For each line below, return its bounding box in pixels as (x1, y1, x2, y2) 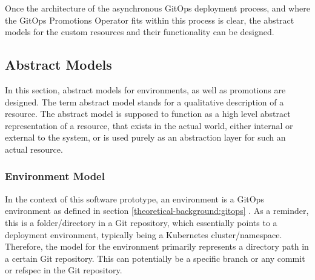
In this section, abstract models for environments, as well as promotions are (5, 83, 286, 96)
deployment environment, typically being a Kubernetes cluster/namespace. (5, 228, 282, 241)
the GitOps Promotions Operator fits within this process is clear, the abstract (5, 13, 294, 26)
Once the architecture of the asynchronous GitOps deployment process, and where (5, 2, 310, 14)
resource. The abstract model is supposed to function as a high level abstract (5, 107, 291, 120)
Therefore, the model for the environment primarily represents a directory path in (5, 240, 309, 253)
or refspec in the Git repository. (5, 264, 122, 276)
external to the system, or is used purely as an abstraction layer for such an (5, 131, 286, 144)
